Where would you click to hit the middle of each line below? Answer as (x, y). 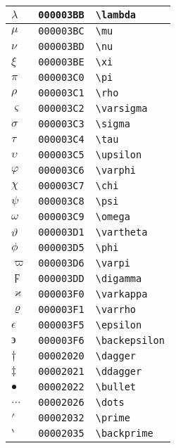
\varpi (113, 263)
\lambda (116, 15)
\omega (113, 217)
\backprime (124, 433)
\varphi (116, 170)
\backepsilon (130, 340)
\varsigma (121, 108)
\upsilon (119, 155)
